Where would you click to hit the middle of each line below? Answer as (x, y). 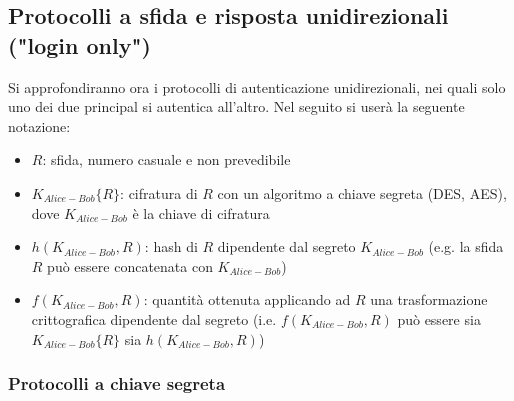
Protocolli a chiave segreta (117, 383)
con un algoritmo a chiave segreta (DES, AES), (362, 192)
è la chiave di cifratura (201, 212)
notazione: (39, 125)
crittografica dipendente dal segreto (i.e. (154, 318)
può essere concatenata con (130, 265)
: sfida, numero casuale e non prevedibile (166, 159)
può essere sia (439, 318)
